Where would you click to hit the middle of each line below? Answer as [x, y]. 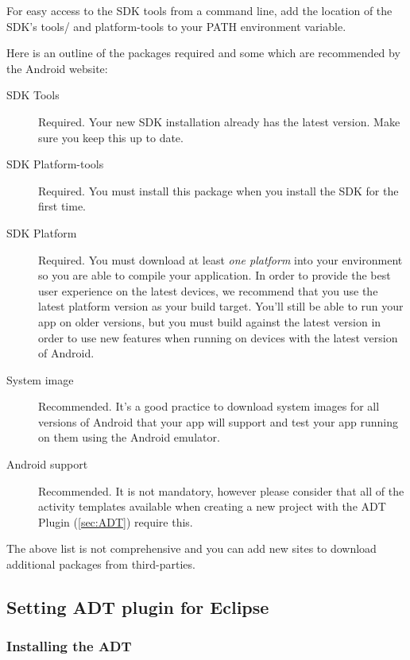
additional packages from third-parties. [101, 564]
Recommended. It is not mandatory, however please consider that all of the [221, 490]
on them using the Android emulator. [129, 437]
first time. [62, 206]
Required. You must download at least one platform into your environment [220, 259]
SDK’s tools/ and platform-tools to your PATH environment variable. [176, 26]
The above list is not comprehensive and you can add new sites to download [191, 548]
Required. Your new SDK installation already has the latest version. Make [219, 121]
